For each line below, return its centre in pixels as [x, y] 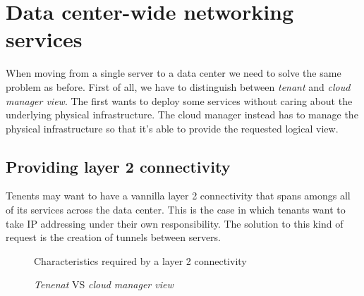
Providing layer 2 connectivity [118, 166]
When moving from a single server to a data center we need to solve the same [174, 73]
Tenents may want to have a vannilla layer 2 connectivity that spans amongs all [178, 196]
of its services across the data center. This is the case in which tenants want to [176, 210]
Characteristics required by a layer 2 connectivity [140, 260]
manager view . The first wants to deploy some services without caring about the [179, 100]
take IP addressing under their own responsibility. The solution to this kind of [175, 223]
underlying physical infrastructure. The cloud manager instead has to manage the [182, 115]
